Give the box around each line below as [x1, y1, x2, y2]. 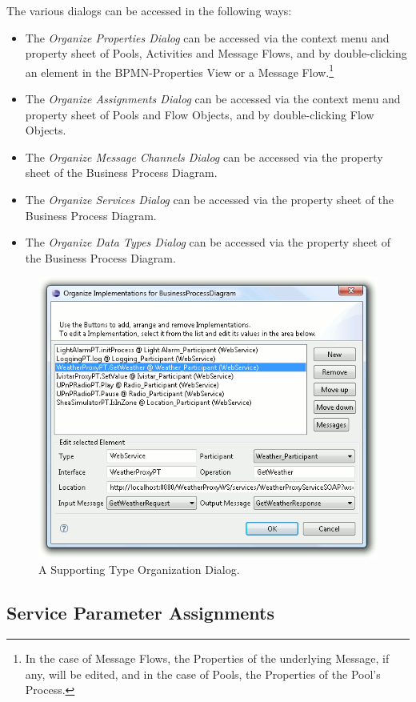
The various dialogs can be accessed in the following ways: [6, 2, 292, 18]
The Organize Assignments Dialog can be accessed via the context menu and [25, 90, 401, 107]
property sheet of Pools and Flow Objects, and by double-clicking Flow [25, 106, 374, 122]
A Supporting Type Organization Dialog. [38, 561, 240, 578]
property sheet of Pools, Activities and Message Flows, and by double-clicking [25, 45, 407, 62]
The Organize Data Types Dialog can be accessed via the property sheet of [25, 234, 391, 251]
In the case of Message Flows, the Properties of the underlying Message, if [25, 649, 390, 666]
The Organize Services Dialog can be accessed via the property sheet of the [25, 191, 394, 207]
